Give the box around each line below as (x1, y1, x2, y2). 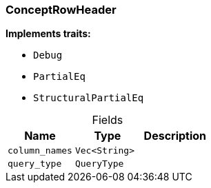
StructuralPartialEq (33, 92, 144, 104)
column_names (8, 145, 72, 156)
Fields (92, 113, 123, 127)
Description (143, 129, 207, 143)
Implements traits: (6, 28, 91, 40)
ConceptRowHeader (6, 3, 117, 17)
